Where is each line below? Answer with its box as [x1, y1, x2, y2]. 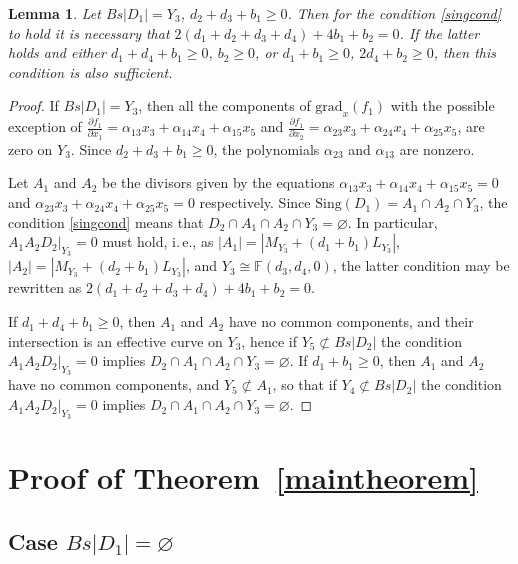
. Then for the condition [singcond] [287, 3, 501, 23]
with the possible [390, 95, 495, 116]
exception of [8, 116, 82, 137]
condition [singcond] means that [8, 211, 204, 232]
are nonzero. [399, 138, 475, 159]
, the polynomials [213, 138, 320, 159]
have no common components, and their [228, 311, 474, 332]
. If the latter [399, 22, 480, 43]
